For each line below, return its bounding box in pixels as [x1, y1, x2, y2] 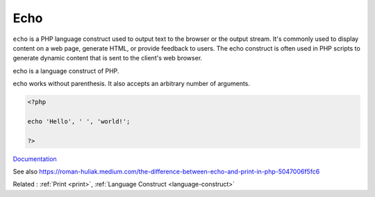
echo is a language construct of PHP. [12, 67, 119, 75]
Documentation [12, 155, 57, 163]
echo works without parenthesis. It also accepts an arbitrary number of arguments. [12, 80, 250, 88]
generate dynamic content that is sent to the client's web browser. [12, 54, 203, 62]
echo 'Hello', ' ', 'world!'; [27, 117, 131, 125]
